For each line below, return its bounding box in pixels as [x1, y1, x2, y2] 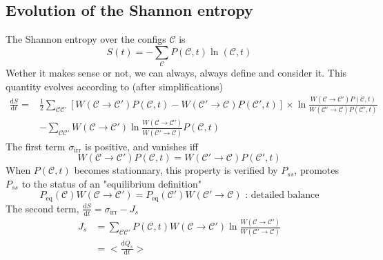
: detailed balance [245, 190, 320, 201]
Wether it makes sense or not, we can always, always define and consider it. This [6, 66, 347, 80]
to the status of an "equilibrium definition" [21, 176, 202, 190]
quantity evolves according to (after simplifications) [6, 79, 223, 93]
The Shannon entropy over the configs [6, 32, 166, 46]
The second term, [6, 201, 79, 215]
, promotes [294, 163, 340, 177]
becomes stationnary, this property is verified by [74, 163, 278, 177]
